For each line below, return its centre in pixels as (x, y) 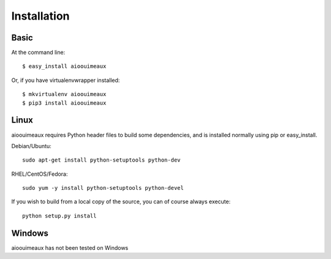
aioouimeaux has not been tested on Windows (70, 247)
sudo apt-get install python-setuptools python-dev (101, 160)
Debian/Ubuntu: (31, 146)
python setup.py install (59, 216)
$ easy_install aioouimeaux (64, 66)
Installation (40, 16)
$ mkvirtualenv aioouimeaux (64, 94)
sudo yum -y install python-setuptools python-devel (103, 188)
